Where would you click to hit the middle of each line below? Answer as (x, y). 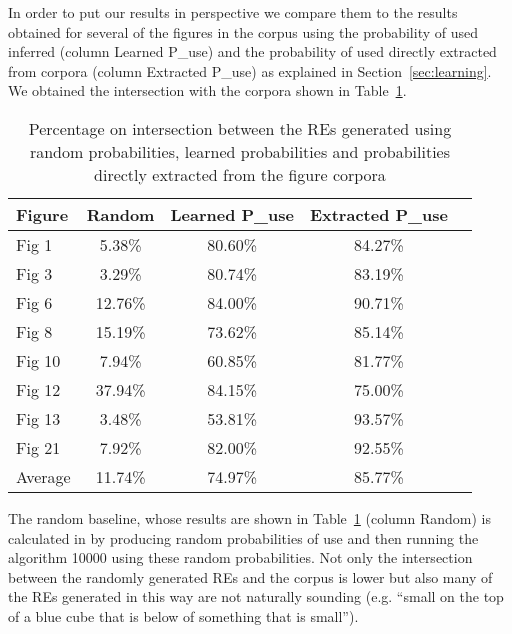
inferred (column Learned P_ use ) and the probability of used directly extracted (252, 51)
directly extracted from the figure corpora (240, 174)
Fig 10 (38, 360)
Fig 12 (38, 389)
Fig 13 (38, 418)
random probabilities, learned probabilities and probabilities (240, 151)
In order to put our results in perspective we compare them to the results (233, 12)
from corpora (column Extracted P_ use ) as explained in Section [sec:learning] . (250, 70)
